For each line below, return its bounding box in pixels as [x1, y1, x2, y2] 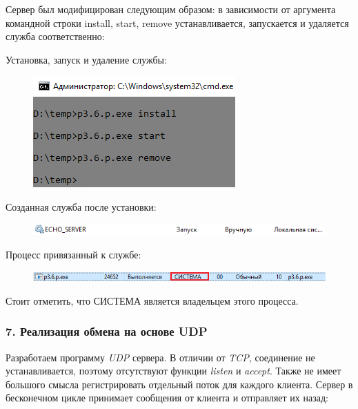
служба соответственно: [6, 29, 105, 44]
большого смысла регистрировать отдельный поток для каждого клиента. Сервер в [6, 377, 353, 391]
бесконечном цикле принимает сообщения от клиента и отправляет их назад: [6, 390, 328, 405]
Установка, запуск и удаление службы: [6, 52, 167, 66]
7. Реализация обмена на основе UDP [6, 323, 208, 340]
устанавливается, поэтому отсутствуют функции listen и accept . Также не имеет [6, 363, 341, 378]
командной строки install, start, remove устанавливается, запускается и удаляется [6, 15, 349, 30]
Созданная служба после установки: [6, 199, 157, 213]
